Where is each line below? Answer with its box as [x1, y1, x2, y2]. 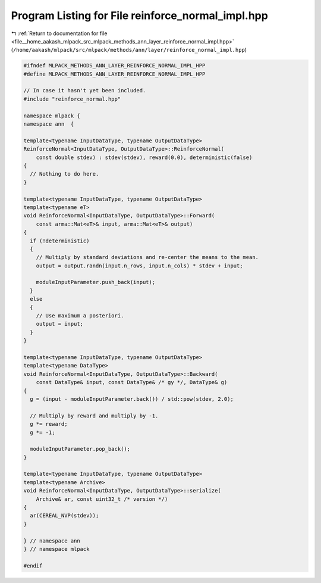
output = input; [36, 320, 83, 328]
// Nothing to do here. [30, 170, 99, 177]
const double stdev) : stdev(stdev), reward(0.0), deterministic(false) [36, 154, 253, 161]
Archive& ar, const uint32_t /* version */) [36, 495, 168, 503]
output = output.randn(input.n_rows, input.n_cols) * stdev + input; [36, 262, 243, 269]
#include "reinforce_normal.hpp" [23, 95, 121, 102]
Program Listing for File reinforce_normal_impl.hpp [11, 9, 269, 22]
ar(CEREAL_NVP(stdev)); [30, 512, 99, 519]
